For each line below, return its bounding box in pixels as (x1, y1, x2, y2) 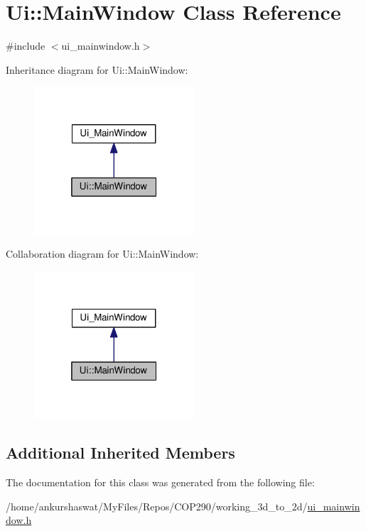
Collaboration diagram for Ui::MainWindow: (6, 246, 199, 261)
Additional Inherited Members (6, 442, 235, 464)
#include (6, 38, 45, 53)
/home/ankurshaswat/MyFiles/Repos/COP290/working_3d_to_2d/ (6, 498, 308, 513)
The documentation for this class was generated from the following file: (6, 475, 315, 490)
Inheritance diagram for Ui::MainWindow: (6, 62, 188, 77)
